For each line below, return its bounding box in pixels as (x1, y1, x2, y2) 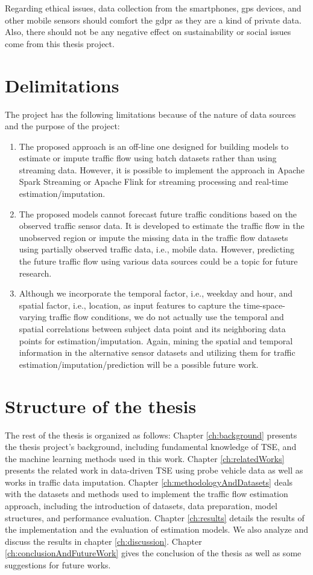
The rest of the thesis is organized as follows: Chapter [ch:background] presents (5, 428, 297, 441)
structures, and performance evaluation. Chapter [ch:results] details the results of (5, 511, 305, 524)
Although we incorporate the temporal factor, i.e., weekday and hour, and (19, 287, 293, 300)
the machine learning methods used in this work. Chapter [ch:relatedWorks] (5, 452, 285, 464)
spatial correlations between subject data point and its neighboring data (19, 323, 286, 335)
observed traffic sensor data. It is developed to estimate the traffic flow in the (19, 219, 305, 232)
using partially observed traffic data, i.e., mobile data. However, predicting (19, 243, 294, 255)
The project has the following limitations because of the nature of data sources (5, 108, 296, 120)
